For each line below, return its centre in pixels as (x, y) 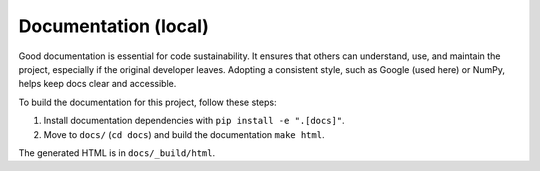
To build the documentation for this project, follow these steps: (147, 102)
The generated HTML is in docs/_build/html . (117, 152)
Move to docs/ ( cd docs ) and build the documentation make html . (184, 134)
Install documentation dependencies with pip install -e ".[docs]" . (194, 121)
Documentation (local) (114, 26)
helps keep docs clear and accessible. (97, 84)
